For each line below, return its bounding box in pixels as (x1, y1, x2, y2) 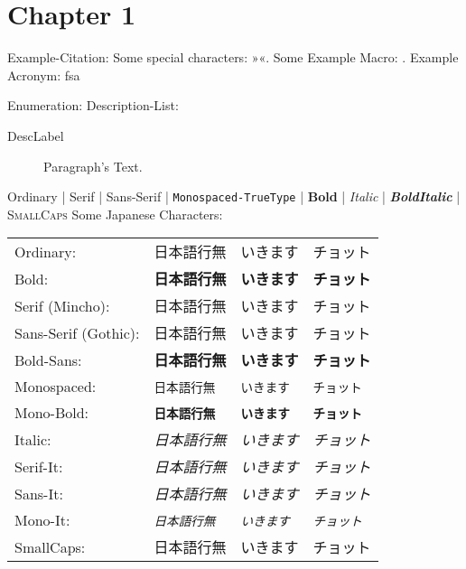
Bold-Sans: (14, 349, 82, 370)
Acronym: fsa (7, 65, 80, 84)
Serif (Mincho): (14, 294, 110, 316)
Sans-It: (14, 482, 63, 504)
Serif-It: (14, 455, 63, 477)
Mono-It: (14, 509, 70, 531)
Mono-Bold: (14, 402, 89, 424)
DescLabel (7, 126, 64, 145)
